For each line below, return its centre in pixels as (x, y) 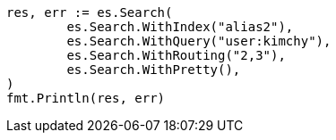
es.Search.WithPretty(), (154, 70)
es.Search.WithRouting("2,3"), (176, 55)
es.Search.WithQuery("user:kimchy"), (199, 41)
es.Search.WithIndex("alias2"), (180, 27)
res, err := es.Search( (90, 12)
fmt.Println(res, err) (86, 98)
